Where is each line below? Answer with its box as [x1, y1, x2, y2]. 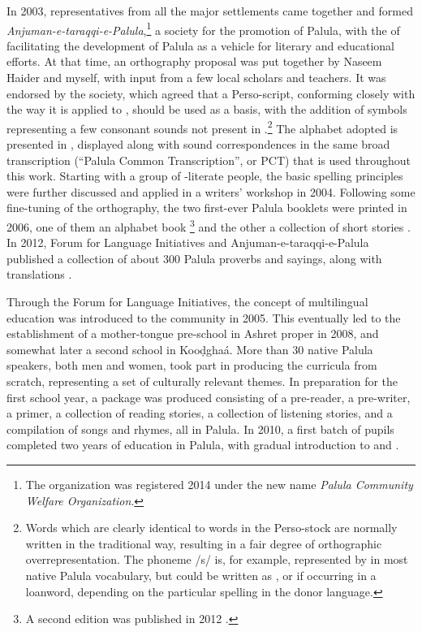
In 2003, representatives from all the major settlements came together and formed [6, 2, 413, 19]
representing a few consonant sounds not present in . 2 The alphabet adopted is [6, 117, 398, 136]
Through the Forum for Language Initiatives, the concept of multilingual [6, 293, 368, 310]
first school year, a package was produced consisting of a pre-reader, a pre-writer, [6, 388, 411, 405]
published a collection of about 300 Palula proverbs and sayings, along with [6, 249, 382, 266]
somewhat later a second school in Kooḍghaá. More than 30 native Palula [6, 340, 373, 357]
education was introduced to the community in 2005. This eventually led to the [6, 309, 401, 326]
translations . [6, 266, 72, 283]
